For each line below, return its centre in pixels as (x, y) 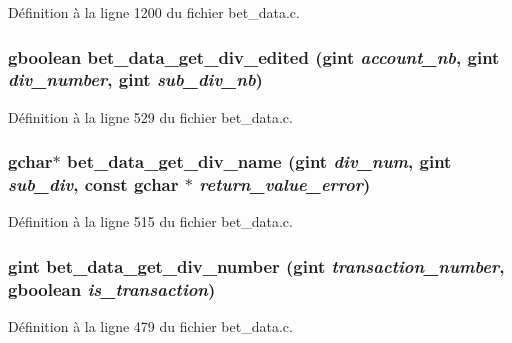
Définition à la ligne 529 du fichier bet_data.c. (150, 116)
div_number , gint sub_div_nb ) (135, 79)
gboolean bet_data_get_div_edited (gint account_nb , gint (254, 56)
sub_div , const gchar (93, 184)
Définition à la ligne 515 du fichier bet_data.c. (150, 221)
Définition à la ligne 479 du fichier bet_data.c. (150, 326)
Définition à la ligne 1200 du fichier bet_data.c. (154, 12)
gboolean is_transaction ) (112, 288)
